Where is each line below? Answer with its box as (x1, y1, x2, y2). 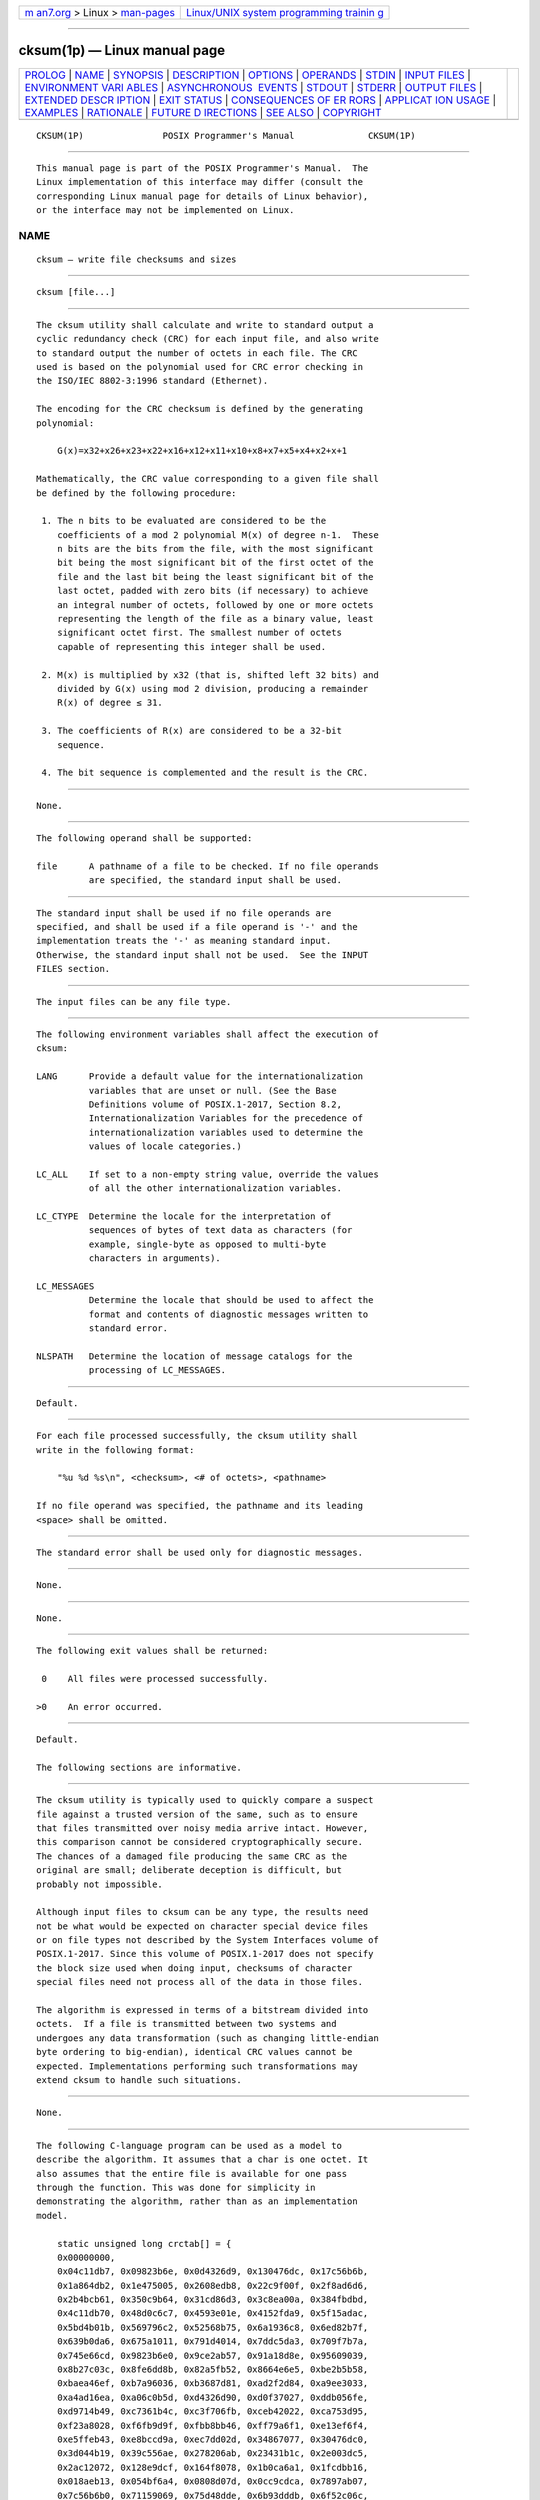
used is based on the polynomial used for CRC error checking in (36, 361, 364, 372)
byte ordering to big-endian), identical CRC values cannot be (36, 2046, 353, 2058)
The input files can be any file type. (36, 996, 232, 1007)
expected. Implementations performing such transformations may (36, 2060, 359, 2072)
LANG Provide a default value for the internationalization (36, 1071, 364, 1082)
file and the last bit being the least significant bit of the (56, 571, 374, 582)
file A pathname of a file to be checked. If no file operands (36, 860, 379, 872)
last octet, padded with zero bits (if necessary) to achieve (56, 585, 369, 597)
